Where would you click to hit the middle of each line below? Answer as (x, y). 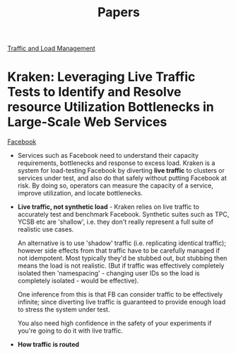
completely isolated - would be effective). (78, 281)
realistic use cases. (46, 229)
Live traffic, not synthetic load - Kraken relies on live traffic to (108, 207)
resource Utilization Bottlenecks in (111, 107)
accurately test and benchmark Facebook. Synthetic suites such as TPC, (123, 215)
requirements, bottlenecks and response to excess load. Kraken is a (116, 163)
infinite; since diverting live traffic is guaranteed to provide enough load (122, 302)
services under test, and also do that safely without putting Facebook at (122, 178)
